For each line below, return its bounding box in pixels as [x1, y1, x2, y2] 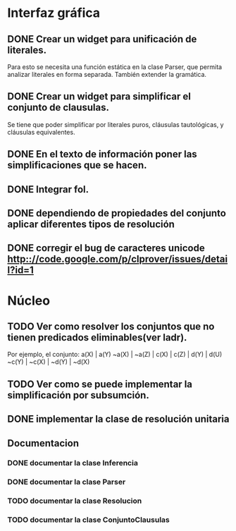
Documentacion [7, 437, 80, 449]
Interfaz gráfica [7, 5, 101, 21]
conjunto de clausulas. [7, 102, 110, 114]
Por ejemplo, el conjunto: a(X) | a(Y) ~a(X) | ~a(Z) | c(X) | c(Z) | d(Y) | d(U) [7, 350, 223, 359]
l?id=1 [7, 264, 34, 276]
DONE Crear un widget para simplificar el [7, 90, 192, 103]
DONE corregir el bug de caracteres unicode [7, 242, 206, 255]
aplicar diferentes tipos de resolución [7, 218, 175, 230]
